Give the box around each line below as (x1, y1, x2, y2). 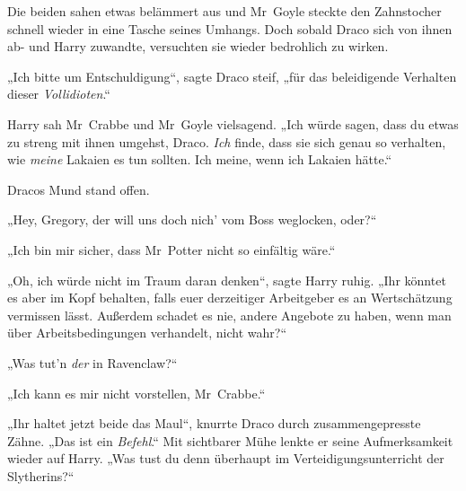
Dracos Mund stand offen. (7, 180, 150, 198)
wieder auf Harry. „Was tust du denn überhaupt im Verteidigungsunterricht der (7, 449, 444, 468)
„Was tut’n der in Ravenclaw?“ (7, 353, 178, 372)
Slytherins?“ (7, 466, 75, 485)
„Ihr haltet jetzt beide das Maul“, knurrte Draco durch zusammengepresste (7, 414, 421, 433)
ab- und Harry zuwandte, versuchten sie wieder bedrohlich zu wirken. (7, 37, 389, 56)
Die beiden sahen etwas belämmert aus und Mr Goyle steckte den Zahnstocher (7, 2, 442, 20)
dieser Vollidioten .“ (7, 84, 110, 103)
